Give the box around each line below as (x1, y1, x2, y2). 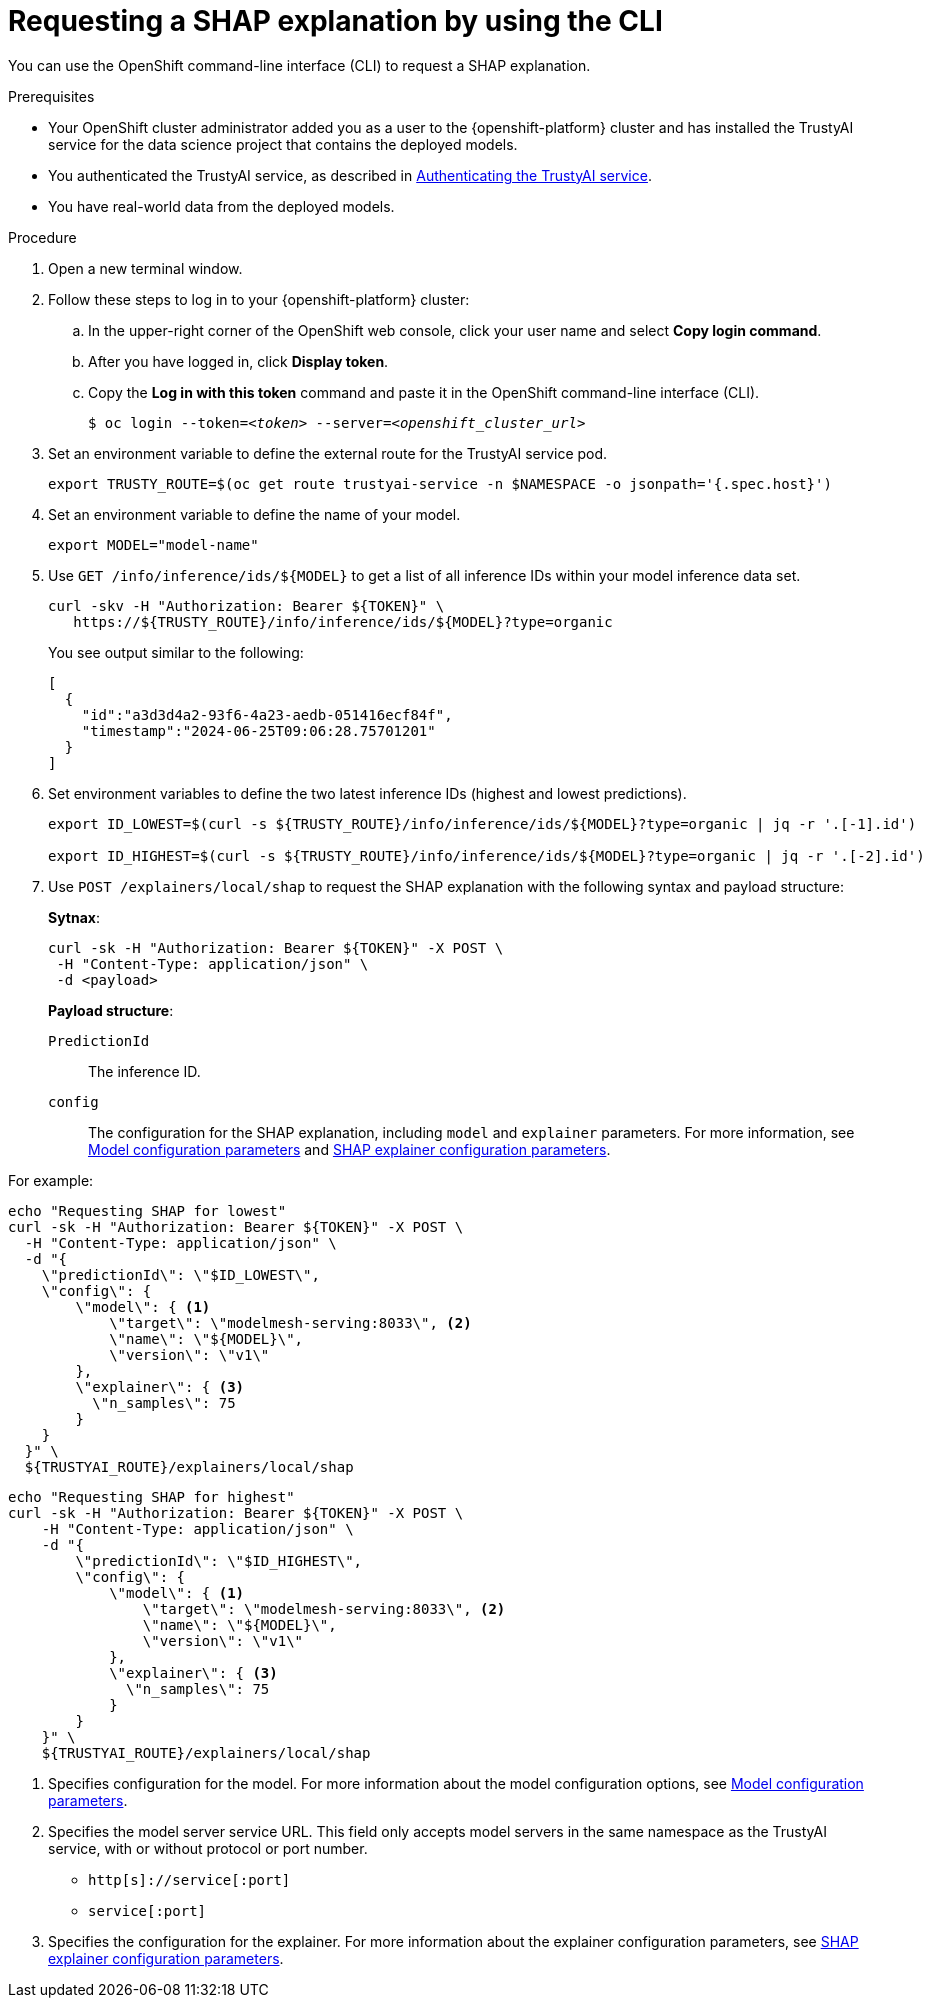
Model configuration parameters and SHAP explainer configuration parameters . (88, 1140, 611, 1158)
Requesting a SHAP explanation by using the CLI (8, 4, 663, 38)
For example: (8, 1171, 94, 1189)
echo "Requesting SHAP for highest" (8, 1488, 295, 1505)
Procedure (8, 228, 77, 246)
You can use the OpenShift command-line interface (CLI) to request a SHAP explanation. (8, 56, 591, 74)
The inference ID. (88, 1062, 201, 1080)
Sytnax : (48, 908, 100, 926)
